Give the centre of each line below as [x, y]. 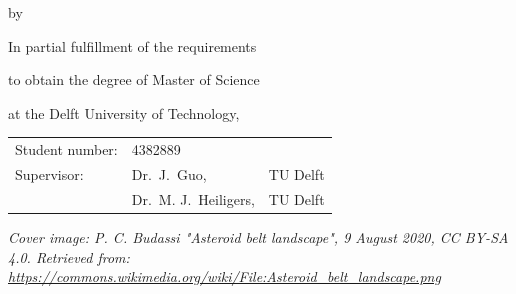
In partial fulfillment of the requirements [132, 45]
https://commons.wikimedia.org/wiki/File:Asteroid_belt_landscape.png [224, 276]
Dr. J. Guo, [169, 173]
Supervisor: [49, 173]
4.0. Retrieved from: [69, 256]
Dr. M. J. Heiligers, [193, 198]
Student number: [66, 149]
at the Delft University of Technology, [124, 112]
